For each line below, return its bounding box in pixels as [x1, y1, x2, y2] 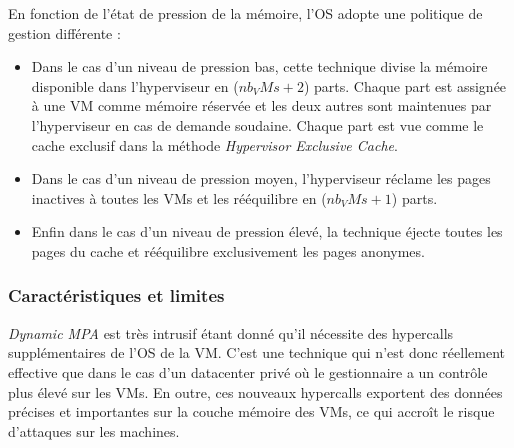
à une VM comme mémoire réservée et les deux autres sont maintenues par [31, 95, 492, 116]
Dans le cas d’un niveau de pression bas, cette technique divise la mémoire [31, 56, 488, 77]
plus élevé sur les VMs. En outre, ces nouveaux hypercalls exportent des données [8, 381, 503, 402]
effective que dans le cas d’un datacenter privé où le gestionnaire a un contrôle [8, 361, 488, 382]
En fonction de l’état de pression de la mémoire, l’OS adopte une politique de [8, 3, 483, 23]
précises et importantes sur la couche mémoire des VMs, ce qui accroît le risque [8, 401, 495, 422]
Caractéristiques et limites [8, 283, 225, 308]
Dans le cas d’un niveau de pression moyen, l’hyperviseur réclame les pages [31, 168, 491, 189]
